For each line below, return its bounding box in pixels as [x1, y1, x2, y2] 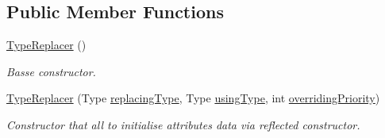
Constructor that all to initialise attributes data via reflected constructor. [6, 116, 360, 132]
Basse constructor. [6, 63, 96, 79]
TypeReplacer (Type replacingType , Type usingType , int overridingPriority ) [6, 90, 380, 106]
